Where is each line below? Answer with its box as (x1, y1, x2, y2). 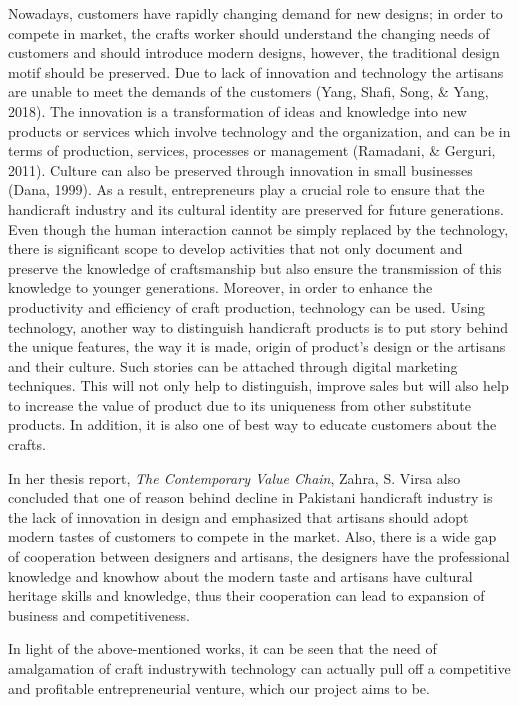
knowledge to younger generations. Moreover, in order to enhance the (8, 277, 433, 298)
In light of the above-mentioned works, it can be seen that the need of (8, 638, 437, 659)
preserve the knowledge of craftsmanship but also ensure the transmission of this (8, 257, 502, 278)
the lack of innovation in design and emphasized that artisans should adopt (8, 506, 469, 527)
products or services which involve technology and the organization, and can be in (8, 120, 511, 141)
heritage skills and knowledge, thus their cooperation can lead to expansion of (8, 585, 485, 606)
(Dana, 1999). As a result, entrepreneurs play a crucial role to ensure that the (8, 179, 485, 200)
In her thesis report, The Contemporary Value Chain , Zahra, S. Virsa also (8, 467, 461, 488)
